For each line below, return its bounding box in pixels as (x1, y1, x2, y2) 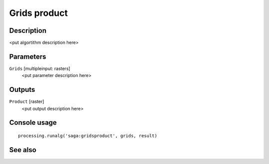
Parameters (9, 52, 46, 61)
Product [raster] (9, 98, 44, 104)
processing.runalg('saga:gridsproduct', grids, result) (18, 133, 157, 139)
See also (9, 146, 37, 154)
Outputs (9, 85, 35, 94)
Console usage (9, 118, 57, 127)
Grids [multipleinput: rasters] (9, 65, 71, 72)
